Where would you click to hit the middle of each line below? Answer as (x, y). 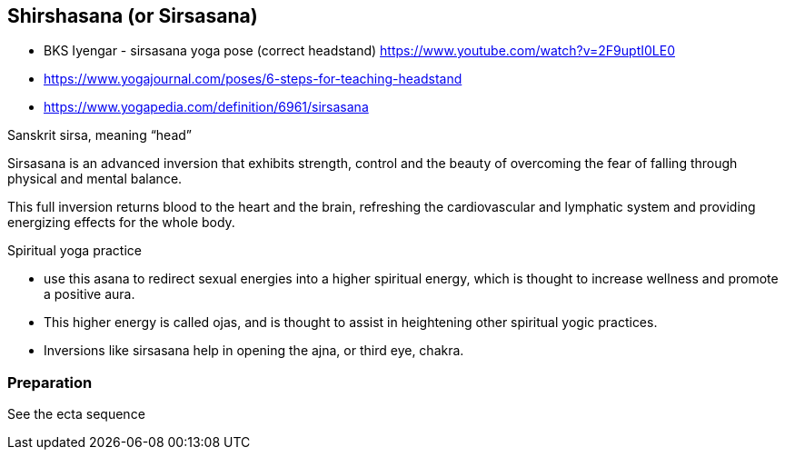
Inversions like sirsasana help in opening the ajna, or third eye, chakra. (254, 351)
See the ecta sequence (76, 414)
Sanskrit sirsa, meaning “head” (99, 135)
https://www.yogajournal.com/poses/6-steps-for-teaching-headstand (253, 79)
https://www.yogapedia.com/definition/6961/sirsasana (206, 107)
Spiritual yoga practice (75, 251)
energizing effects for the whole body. (121, 223)
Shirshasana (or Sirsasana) (133, 16)
